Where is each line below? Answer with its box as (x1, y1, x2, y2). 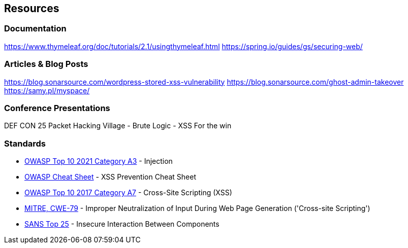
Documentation (4, 23, 67, 34)
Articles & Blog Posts (4, 59, 88, 69)
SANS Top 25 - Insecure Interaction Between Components (24, 220, 219, 229)
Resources (4, 2, 59, 15)
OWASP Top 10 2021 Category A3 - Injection (24, 157, 173, 166)
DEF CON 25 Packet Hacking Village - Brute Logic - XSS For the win (4, 121, 232, 130)
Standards (4, 138, 46, 149)
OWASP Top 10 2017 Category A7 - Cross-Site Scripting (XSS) (24, 188, 232, 197)
